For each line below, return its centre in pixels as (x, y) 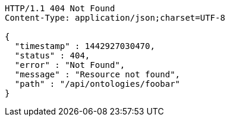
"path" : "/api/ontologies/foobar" (97, 84)
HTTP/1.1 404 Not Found (60, 8)
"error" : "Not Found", (70, 65)
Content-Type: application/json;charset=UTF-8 (115, 18)
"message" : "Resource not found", (97, 74)
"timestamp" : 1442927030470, (85, 46)
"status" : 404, (52, 55)
